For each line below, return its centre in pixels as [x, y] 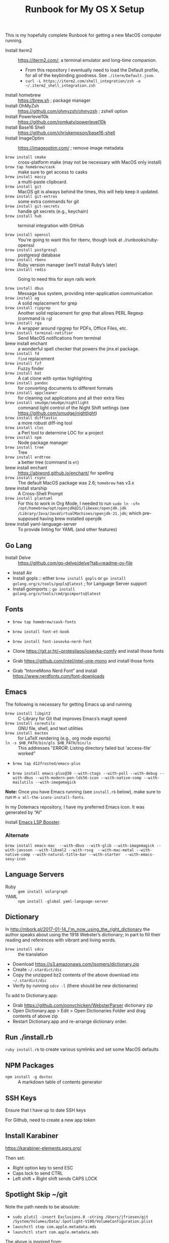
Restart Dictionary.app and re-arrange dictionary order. [70, 1021]
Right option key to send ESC [43, 1167]
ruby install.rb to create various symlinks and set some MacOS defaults [82, 1049]
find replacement [36, 359]
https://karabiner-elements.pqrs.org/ [43, 1148]
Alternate [17, 835]
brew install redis [26, 270]
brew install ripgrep [28, 308]
